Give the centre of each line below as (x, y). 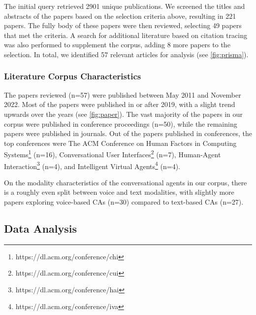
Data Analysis (41, 228)
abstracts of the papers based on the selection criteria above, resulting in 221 (120, 16)
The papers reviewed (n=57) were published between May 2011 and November (123, 94)
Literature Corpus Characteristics (73, 76)
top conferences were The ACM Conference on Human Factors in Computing (120, 143)
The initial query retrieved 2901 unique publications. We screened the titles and (125, 6)
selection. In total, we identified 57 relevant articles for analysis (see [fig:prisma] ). (126, 54)
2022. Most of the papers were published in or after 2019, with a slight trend (120, 104)
